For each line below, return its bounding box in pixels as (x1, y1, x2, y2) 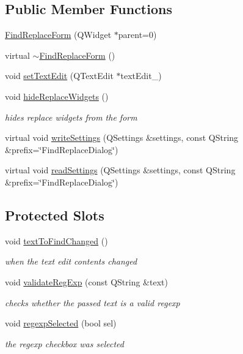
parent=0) (118, 28, 157, 41)
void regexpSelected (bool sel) (5, 317, 117, 330)
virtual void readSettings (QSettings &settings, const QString (5, 164, 236, 176)
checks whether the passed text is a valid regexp (5, 296, 180, 309)
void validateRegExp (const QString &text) (5, 275, 168, 288)
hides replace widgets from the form (5, 110, 137, 123)
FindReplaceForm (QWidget (5, 28, 112, 41)
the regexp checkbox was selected (5, 337, 124, 350)
